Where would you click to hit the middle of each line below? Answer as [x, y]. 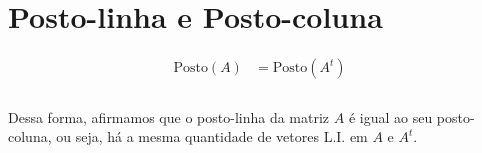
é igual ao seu [390, 116]
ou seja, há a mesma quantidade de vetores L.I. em [212, 136]
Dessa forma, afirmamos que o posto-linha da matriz [169, 116]
